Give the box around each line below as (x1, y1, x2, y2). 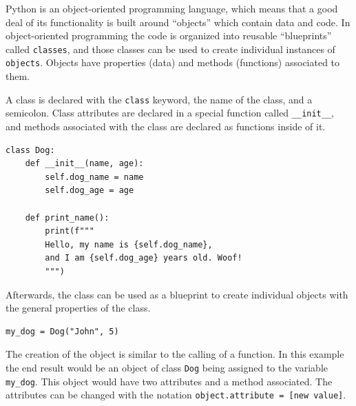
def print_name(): (25, 212, 109, 223)
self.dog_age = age (45, 185, 134, 196)
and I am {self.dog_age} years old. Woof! (45, 253, 242, 263)
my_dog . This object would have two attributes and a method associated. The (6, 374, 333, 388)
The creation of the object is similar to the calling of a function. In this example (6, 347, 344, 361)
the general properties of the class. (6, 301, 151, 315)
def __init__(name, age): (25, 159, 144, 169)
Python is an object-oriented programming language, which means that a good (6, 1, 338, 15)
